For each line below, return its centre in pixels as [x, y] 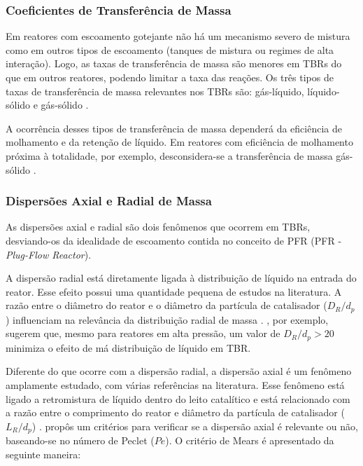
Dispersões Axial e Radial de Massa [109, 201]
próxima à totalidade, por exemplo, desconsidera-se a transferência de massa [169, 155]
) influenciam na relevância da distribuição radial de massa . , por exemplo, [167, 319]
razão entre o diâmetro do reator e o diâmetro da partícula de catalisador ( [166, 305]
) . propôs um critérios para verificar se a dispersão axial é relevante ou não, [195, 426]
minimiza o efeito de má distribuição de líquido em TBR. [128, 347]
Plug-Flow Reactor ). [49, 254]
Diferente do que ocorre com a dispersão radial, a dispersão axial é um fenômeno [179, 371]
